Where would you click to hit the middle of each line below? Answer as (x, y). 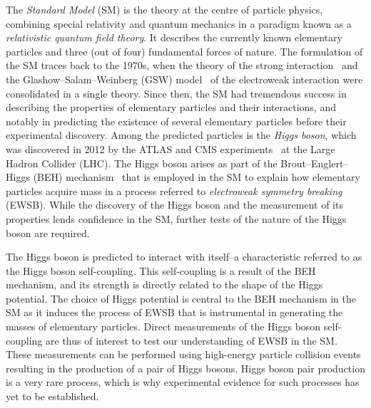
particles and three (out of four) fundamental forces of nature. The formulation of (184, 51)
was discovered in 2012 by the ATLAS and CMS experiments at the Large (171, 148)
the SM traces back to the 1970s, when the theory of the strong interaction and (182, 65)
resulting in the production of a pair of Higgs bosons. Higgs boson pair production (185, 368)
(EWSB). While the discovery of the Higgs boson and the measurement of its (174, 205)
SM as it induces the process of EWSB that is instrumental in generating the (174, 312)
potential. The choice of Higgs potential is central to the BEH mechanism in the (181, 298)
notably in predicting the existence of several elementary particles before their (176, 121)
